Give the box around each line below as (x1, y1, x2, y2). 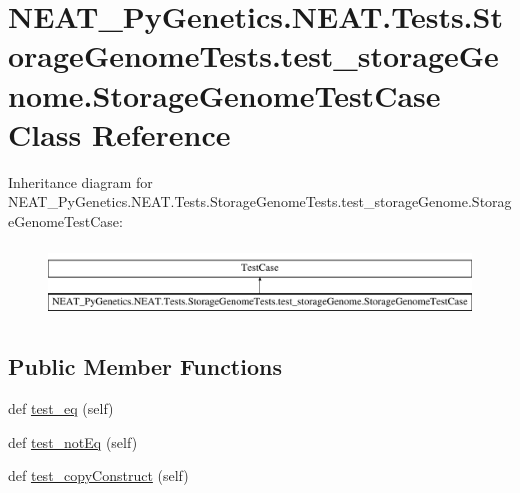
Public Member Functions (8, 351, 282, 382)
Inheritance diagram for (8, 171, 153, 192)
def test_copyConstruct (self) (8, 465, 189, 486)
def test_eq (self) (8, 398, 114, 419)
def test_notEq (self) (8, 431, 138, 452)
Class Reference (8, 113, 231, 154)
